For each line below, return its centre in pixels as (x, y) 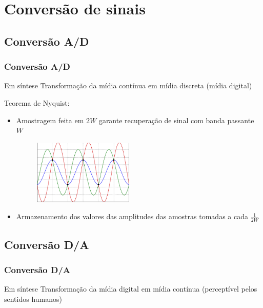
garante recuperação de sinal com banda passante (176, 120)
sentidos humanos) (33, 299)
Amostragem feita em (50, 120)
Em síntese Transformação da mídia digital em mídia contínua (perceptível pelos (131, 289)
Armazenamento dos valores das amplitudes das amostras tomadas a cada (132, 216)
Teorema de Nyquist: (37, 102)
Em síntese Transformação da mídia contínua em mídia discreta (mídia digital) (128, 85)
